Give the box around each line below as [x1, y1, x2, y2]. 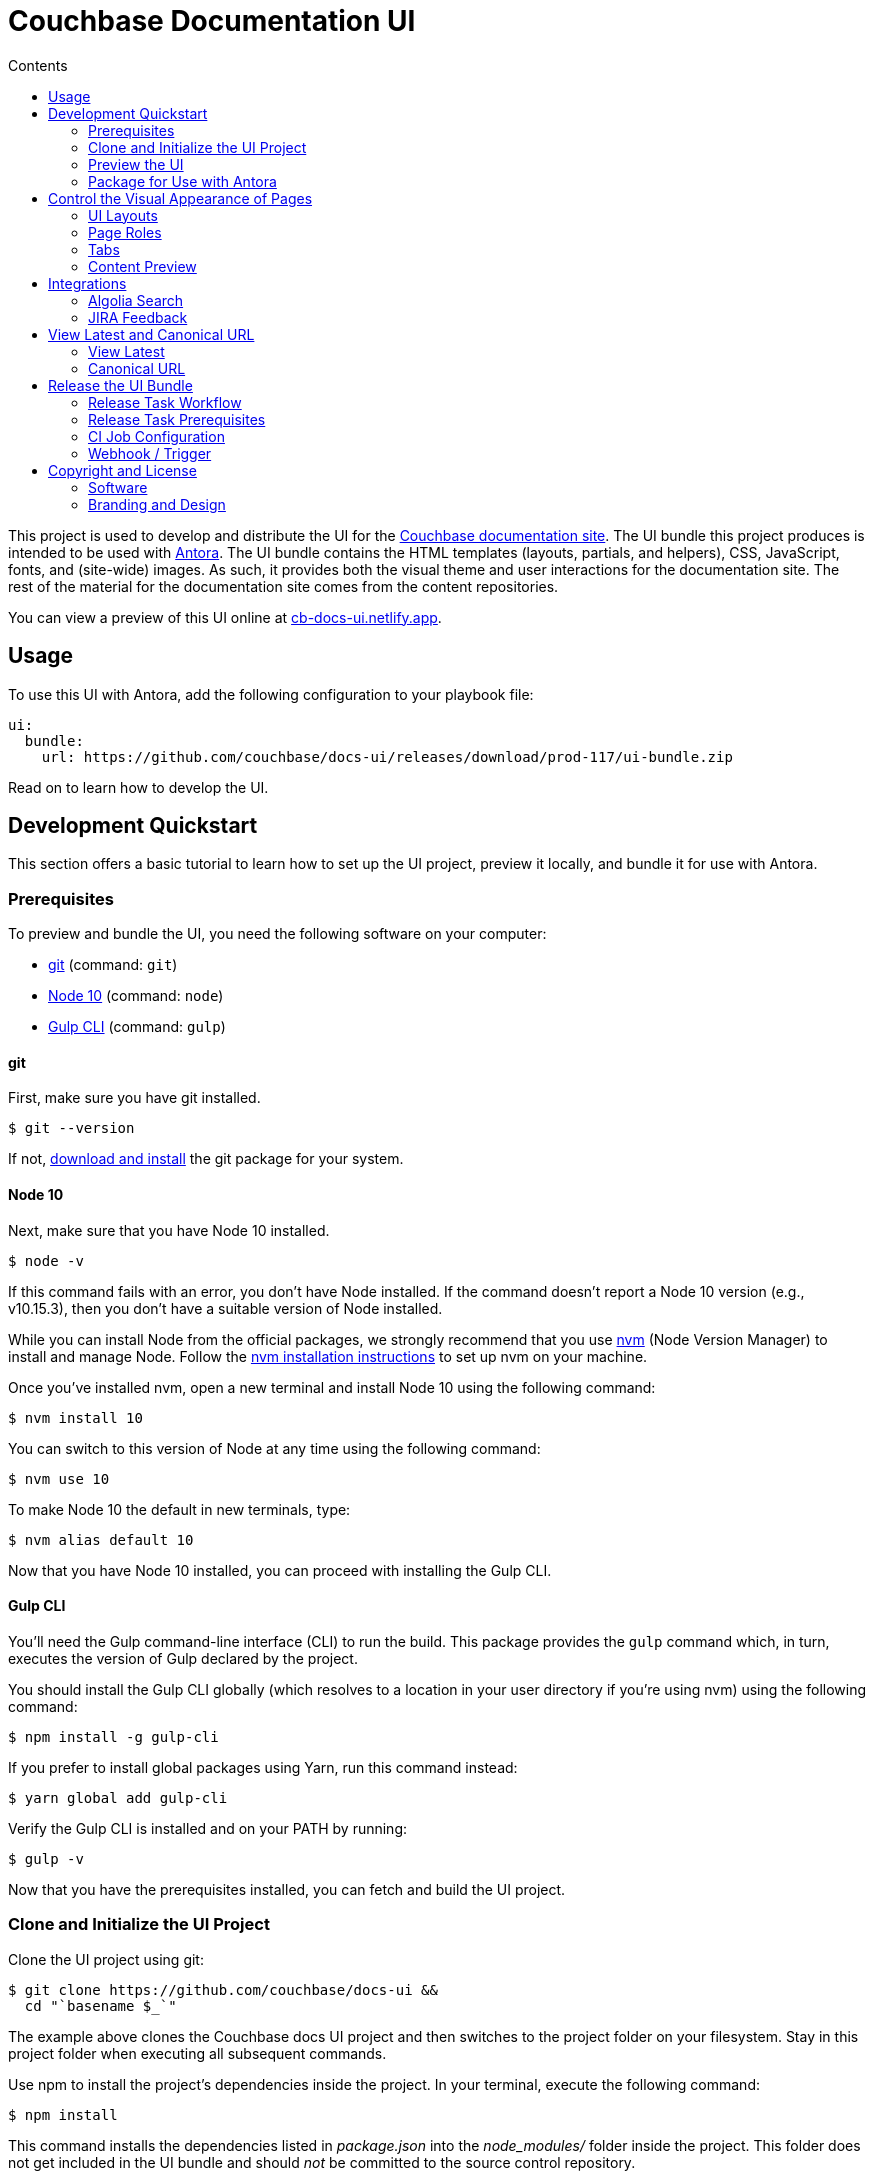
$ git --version [8, 1120, 135, 1137]
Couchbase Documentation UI [8, 4, 416, 38]
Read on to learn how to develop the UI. [8, 778, 269, 796]
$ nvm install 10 [8, 1409, 143, 1426]
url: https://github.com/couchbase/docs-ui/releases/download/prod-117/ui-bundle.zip [41, 748, 733, 765]
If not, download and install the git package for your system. [8, 1150, 404, 1168]
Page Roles [88, 223, 162, 241]
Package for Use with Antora [88, 172, 277, 190]
